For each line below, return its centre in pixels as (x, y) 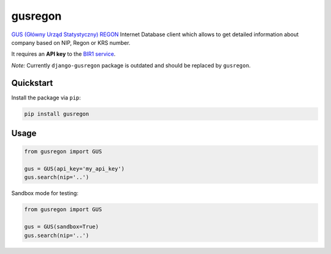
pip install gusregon (57, 114)
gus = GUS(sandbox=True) (62, 227)
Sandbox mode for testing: (45, 193)
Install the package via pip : (46, 98)
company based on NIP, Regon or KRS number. (71, 42)
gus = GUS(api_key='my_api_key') (74, 168)
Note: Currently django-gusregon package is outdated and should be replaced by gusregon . (131, 65)
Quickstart (32, 83)
